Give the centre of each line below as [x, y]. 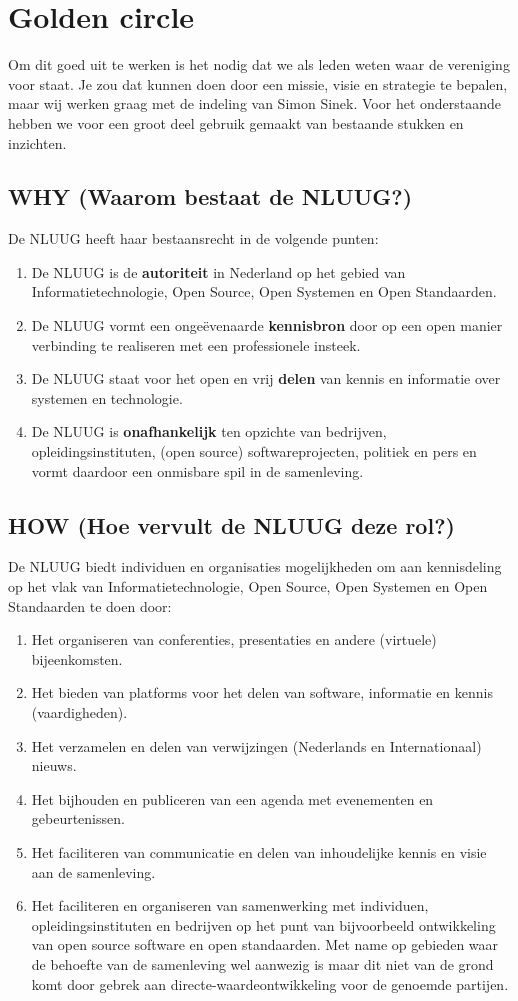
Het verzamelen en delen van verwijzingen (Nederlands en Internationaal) [256, 745]
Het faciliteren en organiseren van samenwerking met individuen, [230, 905]
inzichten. [37, 142]
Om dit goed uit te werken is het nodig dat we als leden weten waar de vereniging [259, 64]
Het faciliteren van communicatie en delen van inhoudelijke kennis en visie [259, 851]
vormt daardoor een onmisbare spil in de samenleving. [197, 470]
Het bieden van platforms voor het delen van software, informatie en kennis [262, 692]
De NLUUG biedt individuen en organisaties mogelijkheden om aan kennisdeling [255, 566]
